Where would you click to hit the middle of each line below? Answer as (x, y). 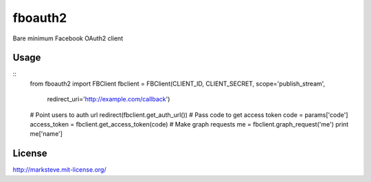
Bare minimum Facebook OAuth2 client (68, 38)
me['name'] (46, 134)
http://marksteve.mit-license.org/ (59, 170)
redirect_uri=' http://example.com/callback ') (109, 99)
